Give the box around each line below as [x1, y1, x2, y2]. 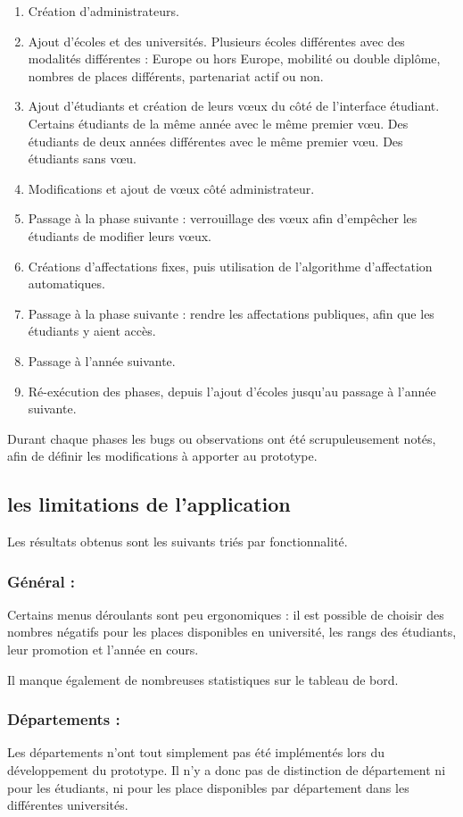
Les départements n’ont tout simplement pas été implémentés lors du [7, 743, 385, 762]
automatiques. [28, 274, 105, 293]
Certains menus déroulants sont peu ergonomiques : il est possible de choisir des [7, 604, 444, 623]
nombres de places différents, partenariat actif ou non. [28, 66, 324, 85]
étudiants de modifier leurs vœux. [28, 226, 211, 245]
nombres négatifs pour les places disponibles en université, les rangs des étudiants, [7, 622, 457, 641]
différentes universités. [7, 796, 128, 814]
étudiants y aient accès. [28, 321, 156, 340]
